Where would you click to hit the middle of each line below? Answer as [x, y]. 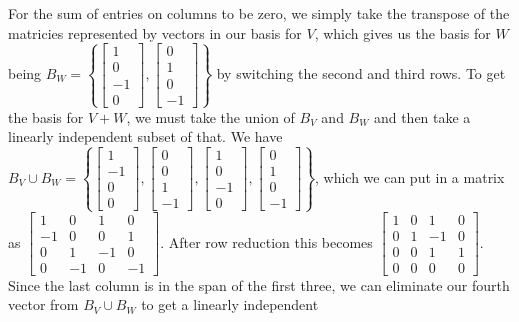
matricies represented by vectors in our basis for [155, 32]
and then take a [422, 116]
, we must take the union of [210, 116]
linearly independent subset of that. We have [145, 136]
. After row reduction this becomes [266, 241]
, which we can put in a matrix [409, 176]
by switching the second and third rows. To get [361, 73]
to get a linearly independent [230, 304]
